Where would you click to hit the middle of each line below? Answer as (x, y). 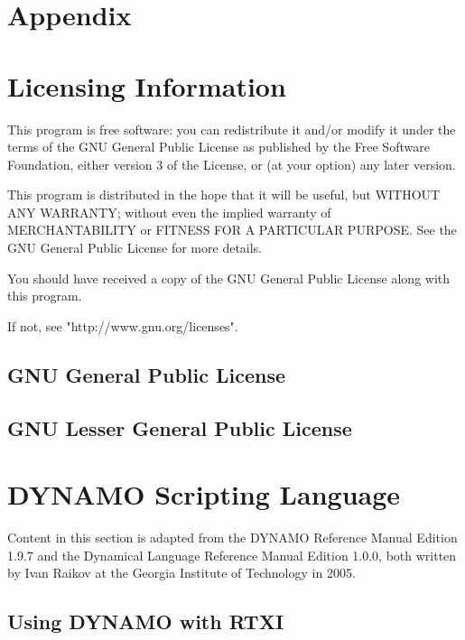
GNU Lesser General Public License (180, 427)
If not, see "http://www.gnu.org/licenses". (123, 325)
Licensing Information (147, 85)
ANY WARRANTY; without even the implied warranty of (169, 212)
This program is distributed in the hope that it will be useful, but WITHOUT (224, 195)
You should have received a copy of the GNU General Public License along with (229, 278)
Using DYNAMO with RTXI (146, 621)
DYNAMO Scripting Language (204, 494)
